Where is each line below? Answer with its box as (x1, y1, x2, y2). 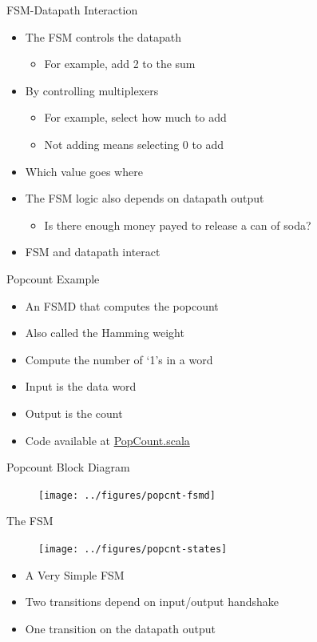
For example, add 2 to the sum (44, 55, 196, 72)
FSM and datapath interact (25, 243, 160, 260)
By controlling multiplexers (25, 82, 159, 98)
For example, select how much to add (44, 109, 227, 126)
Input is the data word (25, 378, 137, 395)
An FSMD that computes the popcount (25, 297, 219, 314)
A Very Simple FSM (25, 566, 125, 583)
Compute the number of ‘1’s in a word (25, 351, 213, 367)
